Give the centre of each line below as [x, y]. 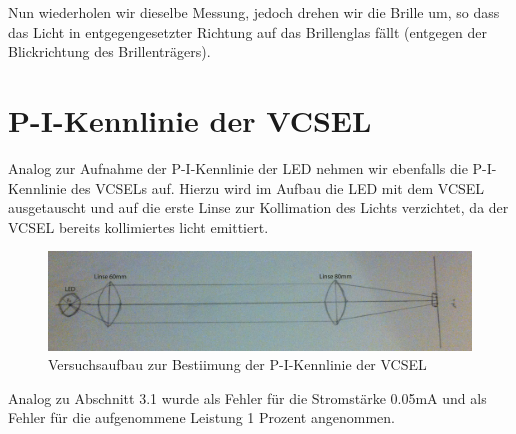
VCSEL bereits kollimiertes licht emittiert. [138, 226]
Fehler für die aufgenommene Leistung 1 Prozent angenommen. [201, 417]
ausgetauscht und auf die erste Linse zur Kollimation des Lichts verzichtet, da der [258, 207]
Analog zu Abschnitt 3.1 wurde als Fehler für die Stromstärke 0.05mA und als [247, 397]
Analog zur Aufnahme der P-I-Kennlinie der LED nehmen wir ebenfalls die [238, 167]
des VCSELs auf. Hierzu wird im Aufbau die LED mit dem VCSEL [278, 187]
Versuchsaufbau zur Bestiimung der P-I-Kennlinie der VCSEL [237, 364]
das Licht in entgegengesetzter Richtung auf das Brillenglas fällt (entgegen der [247, 31]
